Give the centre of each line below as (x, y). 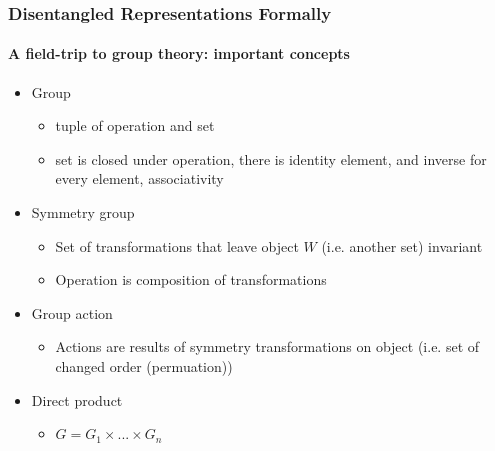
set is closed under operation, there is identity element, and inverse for (271, 158)
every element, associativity (139, 178)
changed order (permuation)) (144, 365)
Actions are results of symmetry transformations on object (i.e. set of (267, 346)
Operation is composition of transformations (191, 279)
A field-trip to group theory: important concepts (179, 53)
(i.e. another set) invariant (402, 245)
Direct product (77, 399)
